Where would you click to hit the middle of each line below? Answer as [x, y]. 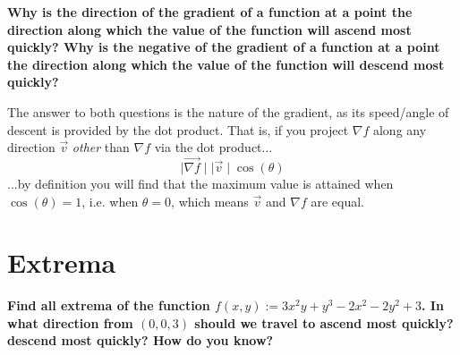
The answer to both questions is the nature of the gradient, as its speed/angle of [228, 111]
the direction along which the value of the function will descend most [226, 64]
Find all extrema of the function [109, 305]
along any [400, 129]
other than [101, 147]
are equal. [337, 201]
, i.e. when [110, 201]
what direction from [70, 322]
